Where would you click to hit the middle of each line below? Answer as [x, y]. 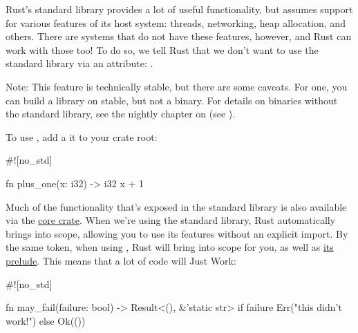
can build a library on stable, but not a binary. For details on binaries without [172, 100]
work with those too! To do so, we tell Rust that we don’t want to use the [162, 49]
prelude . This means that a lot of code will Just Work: [121, 260]
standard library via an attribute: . [79, 63]
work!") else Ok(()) [46, 320]
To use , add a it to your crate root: [82, 136]
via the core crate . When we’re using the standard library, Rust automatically [171, 220]
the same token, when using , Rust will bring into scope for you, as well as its [170, 247]
